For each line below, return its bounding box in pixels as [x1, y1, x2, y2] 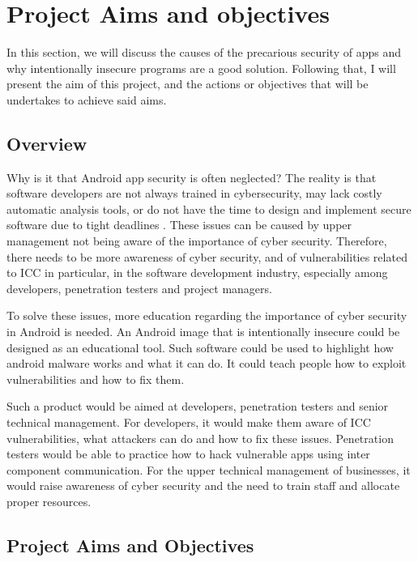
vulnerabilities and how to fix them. [6, 370, 185, 387]
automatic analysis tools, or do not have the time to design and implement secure [6, 200, 412, 217]
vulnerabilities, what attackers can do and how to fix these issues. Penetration [6, 429, 394, 446]
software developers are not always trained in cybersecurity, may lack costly [6, 185, 382, 202]
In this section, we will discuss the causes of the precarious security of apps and [6, 44, 401, 61]
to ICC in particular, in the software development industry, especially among [6, 264, 388, 281]
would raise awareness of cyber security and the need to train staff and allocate [6, 477, 400, 494]
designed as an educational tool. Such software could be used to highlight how [6, 338, 394, 356]
